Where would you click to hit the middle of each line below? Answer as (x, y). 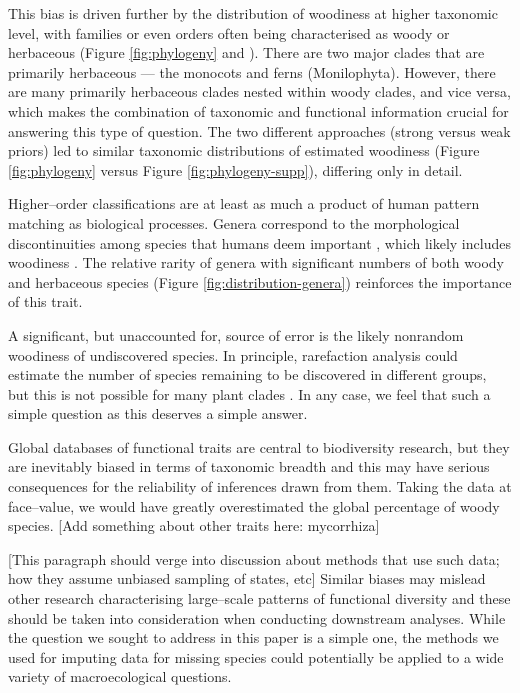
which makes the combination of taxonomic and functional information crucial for (258, 110)
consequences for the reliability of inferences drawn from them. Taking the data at (260, 486)
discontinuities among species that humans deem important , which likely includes (259, 242)
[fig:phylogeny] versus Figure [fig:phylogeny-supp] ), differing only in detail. (235, 169)
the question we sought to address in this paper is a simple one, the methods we (253, 637)
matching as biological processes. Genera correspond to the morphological (234, 222)
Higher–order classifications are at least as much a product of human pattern (244, 203)
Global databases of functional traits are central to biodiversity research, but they (259, 446)
